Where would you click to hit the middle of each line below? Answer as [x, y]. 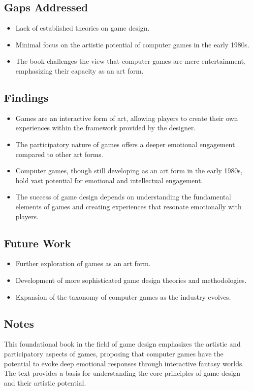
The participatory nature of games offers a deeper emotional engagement [125, 144]
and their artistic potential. [45, 382]
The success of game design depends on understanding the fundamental [123, 197]
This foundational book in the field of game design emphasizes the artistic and [122, 344]
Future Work [38, 243]
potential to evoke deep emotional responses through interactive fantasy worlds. [124, 363]
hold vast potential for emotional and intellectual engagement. [109, 180]
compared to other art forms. [59, 154]
